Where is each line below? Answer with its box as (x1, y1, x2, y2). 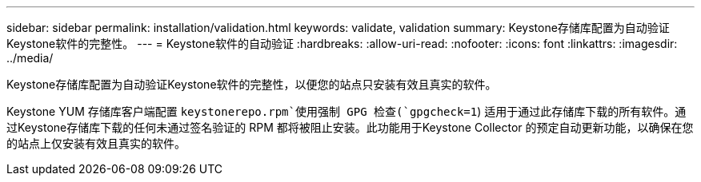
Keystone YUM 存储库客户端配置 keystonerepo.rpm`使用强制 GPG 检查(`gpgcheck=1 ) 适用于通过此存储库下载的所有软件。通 (6, 105, 687, 118)
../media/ (6, 51, 54, 65)
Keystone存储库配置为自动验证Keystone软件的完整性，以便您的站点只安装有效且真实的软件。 (6, 77, 497, 91)
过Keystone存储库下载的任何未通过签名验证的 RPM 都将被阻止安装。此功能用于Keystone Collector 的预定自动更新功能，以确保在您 (6, 121, 694, 134)
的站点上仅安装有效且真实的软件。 (6, 136, 186, 150)
